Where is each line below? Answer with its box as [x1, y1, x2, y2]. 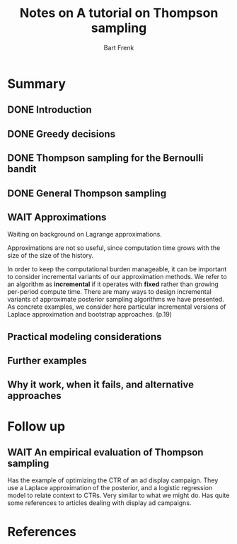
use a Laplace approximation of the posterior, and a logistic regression [7, 484, 213, 492]
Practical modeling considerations [7, 331, 162, 343]
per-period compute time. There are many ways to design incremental [7, 288, 212, 296]
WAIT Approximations [7, 211, 107, 223]
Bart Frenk [103, 43, 134, 52]
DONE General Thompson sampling [7, 187, 167, 199]
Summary [7, 76, 66, 91]
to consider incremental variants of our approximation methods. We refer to [7, 273, 228, 281]
